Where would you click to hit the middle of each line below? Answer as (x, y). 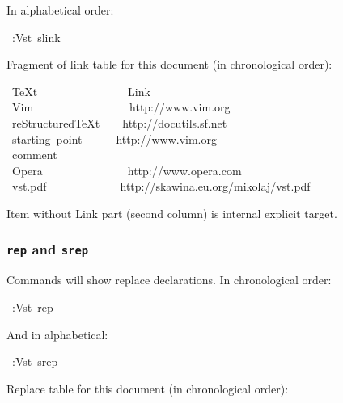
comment (34, 155)
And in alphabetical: (57, 334)
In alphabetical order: (60, 10)
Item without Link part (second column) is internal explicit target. (172, 213)
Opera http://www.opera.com (127, 170)
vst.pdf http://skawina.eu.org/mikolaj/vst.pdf (161, 186)
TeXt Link (81, 91)
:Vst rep (32, 306)
